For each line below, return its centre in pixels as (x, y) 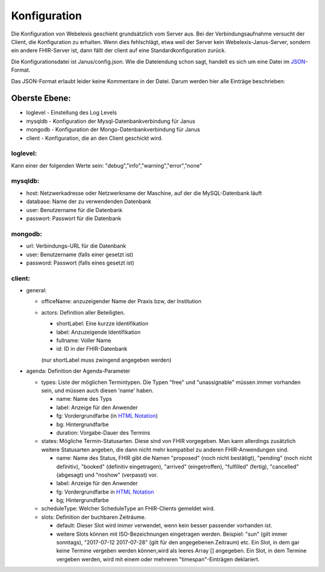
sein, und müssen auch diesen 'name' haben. (97, 391)
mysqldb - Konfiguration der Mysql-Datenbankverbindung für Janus (111, 121)
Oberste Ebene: (41, 99)
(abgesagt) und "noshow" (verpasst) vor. (107, 475)
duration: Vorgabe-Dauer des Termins (103, 432)
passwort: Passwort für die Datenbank (74, 218)
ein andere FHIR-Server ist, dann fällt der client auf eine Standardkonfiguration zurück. (119, 51)
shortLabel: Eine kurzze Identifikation (102, 324)
